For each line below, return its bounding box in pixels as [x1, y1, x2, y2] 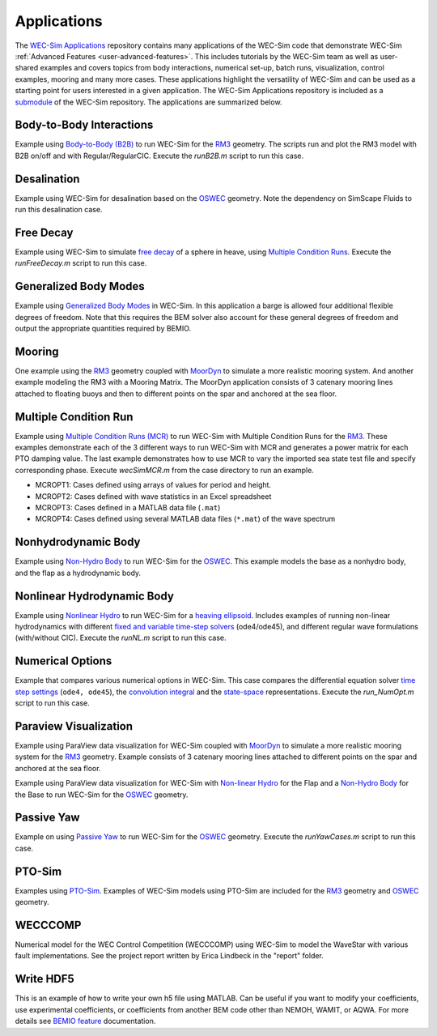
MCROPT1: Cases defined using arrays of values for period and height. [35, 480, 271, 490]
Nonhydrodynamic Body [15, 535, 141, 549]
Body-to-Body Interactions [15, 118, 154, 132]
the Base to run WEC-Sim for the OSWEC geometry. [15, 790, 189, 799]
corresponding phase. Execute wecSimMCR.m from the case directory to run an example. [15, 465, 315, 475]
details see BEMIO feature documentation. [15, 1017, 156, 1026]
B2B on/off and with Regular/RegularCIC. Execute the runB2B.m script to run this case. [15, 151, 303, 160]
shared [15, 63, 39, 73]
